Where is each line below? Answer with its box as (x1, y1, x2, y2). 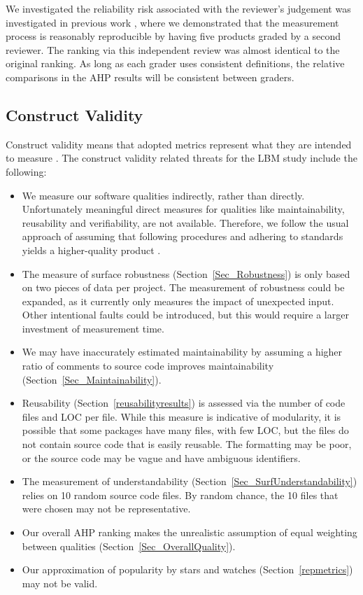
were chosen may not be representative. (22, 501, 191, 516)
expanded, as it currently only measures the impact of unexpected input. (22, 293, 334, 308)
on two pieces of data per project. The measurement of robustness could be (22, 280, 345, 295)
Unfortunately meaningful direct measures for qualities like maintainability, (22, 202, 345, 216)
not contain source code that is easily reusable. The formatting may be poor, (22, 437, 352, 451)
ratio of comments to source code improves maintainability (22, 358, 274, 373)
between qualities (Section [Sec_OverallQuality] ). (22, 538, 236, 553)
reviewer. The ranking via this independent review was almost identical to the (6, 42, 340, 57)
